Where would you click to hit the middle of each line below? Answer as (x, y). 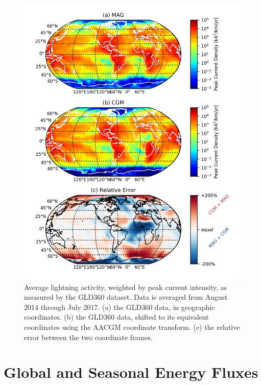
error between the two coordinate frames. (88, 337)
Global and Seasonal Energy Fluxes (131, 372)
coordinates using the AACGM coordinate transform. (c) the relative (132, 327)
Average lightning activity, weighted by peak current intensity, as (126, 287)
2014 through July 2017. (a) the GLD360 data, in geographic (120, 307)
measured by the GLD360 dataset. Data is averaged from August (126, 297)
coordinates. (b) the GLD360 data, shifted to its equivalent (116, 317)
